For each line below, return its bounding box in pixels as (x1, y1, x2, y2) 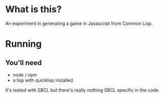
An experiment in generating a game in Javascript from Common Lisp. (5, 20, 153, 26)
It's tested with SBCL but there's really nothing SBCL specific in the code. (5, 87, 160, 93)
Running (5, 38, 42, 50)
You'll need (5, 58, 42, 67)
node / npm (12, 72, 37, 78)
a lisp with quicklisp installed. (12, 77, 75, 83)
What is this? (5, 4, 62, 15)
